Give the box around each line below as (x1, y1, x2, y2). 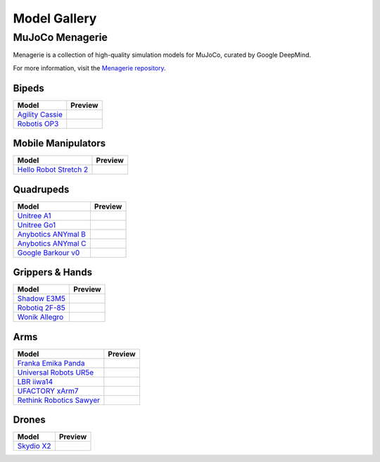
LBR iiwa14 (17, 377, 53, 387)
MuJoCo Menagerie (13, 31, 108, 44)
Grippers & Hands (13, 266, 93, 278)
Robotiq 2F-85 (17, 303, 66, 313)
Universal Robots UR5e (17, 367, 94, 377)
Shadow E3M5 (17, 294, 66, 304)
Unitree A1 (17, 211, 52, 220)
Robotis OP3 (17, 118, 59, 128)
